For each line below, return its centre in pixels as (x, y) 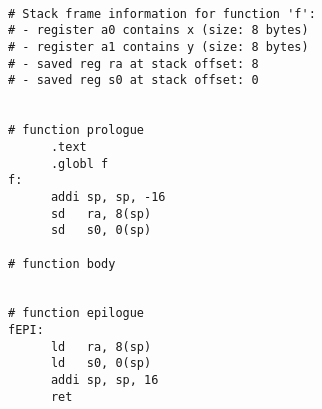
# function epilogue (76, 313)
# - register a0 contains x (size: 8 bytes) (158, 30)
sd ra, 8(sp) (101, 213)
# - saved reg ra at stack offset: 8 (133, 63)
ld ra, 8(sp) (101, 346)
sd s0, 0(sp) (101, 230)
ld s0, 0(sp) (101, 363)
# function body (62, 263)
